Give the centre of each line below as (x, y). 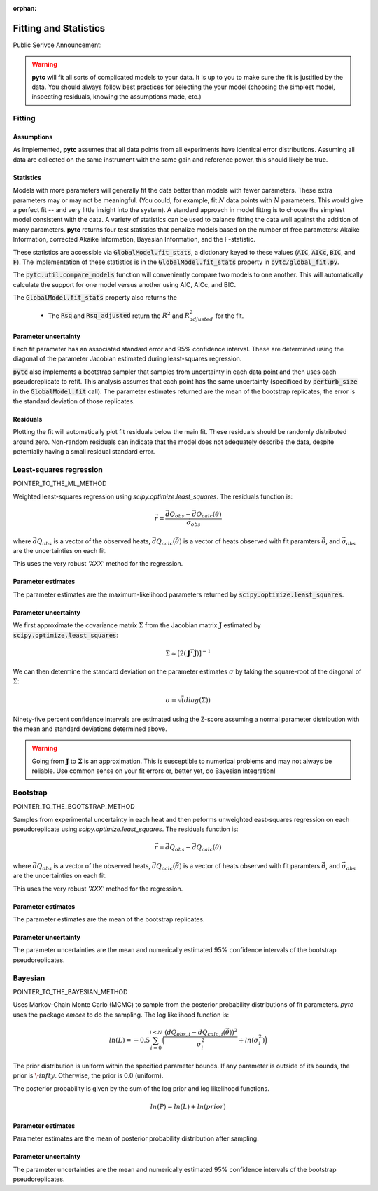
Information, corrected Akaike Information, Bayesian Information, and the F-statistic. (134, 239)
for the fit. (230, 316)
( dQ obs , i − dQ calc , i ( (195, 1033)
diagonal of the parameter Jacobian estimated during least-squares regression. (127, 359)
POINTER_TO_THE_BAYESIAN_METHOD (70, 991)
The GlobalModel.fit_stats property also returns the (95, 298)
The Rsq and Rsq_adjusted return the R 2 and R (119, 315)
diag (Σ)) (198, 700)
